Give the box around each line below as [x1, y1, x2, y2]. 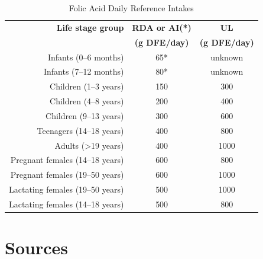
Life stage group [56, 21, 124, 33]
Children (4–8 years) [50, 95, 124, 107]
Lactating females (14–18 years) [9, 197, 124, 210]
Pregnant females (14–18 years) [10, 154, 124, 166]
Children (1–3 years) [50, 80, 124, 92]
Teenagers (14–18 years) [37, 124, 124, 136]
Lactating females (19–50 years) [9, 183, 124, 196]
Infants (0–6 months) [47, 50, 124, 63]
